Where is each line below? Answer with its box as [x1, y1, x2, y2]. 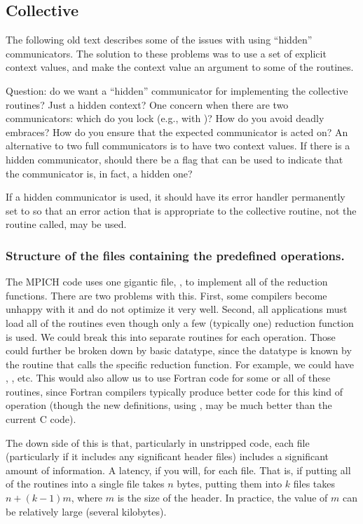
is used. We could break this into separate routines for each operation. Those [6, 329, 336, 344]
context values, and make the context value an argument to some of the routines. [6, 60, 354, 74]
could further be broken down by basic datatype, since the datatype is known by [6, 343, 352, 358]
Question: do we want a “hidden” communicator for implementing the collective [6, 83, 348, 98]
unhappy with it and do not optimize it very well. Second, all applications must [6, 302, 348, 316]
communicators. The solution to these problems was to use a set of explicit [6, 46, 327, 60]
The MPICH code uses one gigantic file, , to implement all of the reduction [6, 274, 328, 289]
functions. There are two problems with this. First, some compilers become [6, 288, 327, 302]
